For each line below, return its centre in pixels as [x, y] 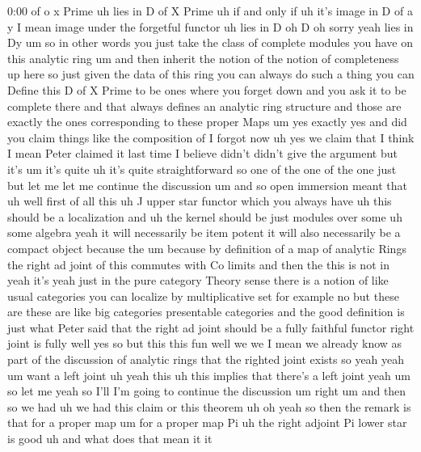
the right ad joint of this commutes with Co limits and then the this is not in [198, 264]
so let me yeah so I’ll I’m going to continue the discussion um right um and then [207, 391]
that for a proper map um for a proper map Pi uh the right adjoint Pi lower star [207, 422]
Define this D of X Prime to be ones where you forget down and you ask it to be [207, 89]
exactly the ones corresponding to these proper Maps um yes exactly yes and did [207, 122]
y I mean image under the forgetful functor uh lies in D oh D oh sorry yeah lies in [210, 26]
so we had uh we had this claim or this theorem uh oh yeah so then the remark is [209, 406]
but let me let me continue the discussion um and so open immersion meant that [208, 185]
